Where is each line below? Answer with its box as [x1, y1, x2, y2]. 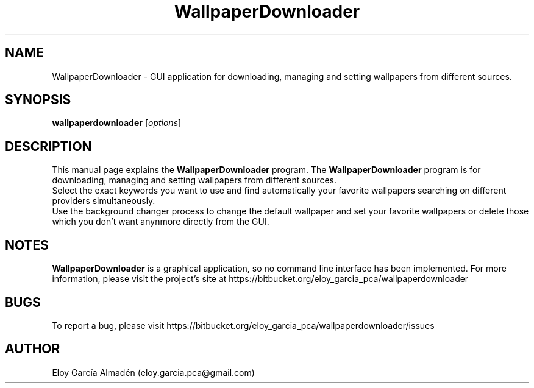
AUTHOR [5, 341, 60, 357]
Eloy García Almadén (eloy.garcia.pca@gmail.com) [52, 367, 255, 378]
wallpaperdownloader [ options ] [52, 118, 182, 129]
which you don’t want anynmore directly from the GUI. [52, 216, 269, 227]
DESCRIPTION [5, 138, 92, 154]
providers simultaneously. [52, 196, 155, 206]
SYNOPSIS [5, 92, 71, 108]
